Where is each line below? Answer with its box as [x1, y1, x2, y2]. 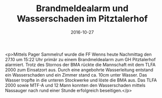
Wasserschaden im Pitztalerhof [17, 13, 148, 24]
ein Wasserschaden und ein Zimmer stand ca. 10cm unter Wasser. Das [5, 72, 147, 78]
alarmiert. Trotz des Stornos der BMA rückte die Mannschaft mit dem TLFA [5, 62, 156, 67]
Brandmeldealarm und [36, 3, 129, 14]
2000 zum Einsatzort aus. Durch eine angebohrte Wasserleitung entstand [5, 66, 153, 73]
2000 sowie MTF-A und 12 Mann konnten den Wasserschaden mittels [5, 82, 146, 88]
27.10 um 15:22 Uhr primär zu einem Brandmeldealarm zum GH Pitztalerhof [5, 56, 156, 62]
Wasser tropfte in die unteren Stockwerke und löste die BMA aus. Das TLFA [5, 77, 157, 83]
